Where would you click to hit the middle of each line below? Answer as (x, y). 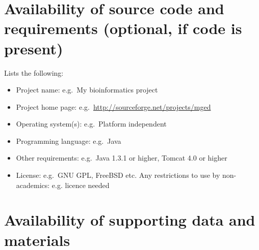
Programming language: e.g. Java (69, 140)
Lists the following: (34, 72)
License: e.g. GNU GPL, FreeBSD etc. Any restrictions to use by (118, 175)
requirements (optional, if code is (123, 28)
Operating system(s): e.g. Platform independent (91, 124)
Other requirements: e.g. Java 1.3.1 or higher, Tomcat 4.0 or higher (122, 158)
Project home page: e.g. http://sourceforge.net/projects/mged (113, 106)
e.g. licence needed (81, 185)
